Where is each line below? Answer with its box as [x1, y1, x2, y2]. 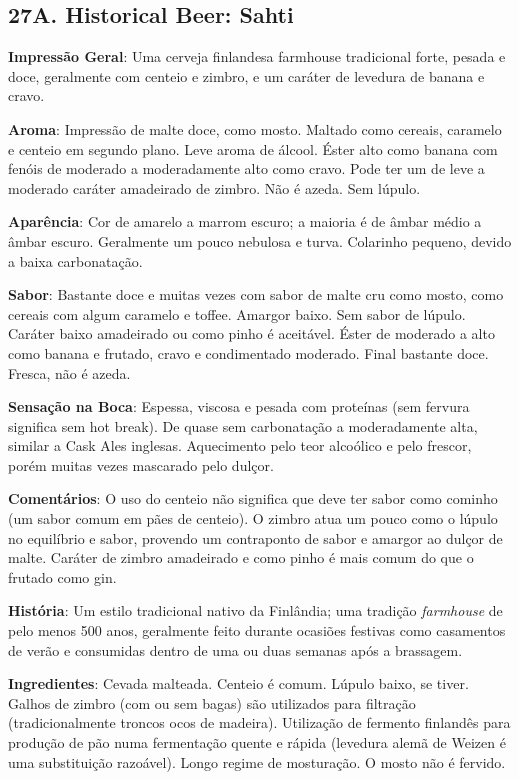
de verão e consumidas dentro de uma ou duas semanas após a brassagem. [8, 639, 463, 660]
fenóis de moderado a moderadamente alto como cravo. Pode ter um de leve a [8, 158, 485, 179]
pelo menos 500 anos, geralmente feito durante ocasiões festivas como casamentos [8, 620, 506, 641]
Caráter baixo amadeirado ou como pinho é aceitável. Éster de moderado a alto [8, 323, 495, 344]
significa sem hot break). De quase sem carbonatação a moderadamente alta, [8, 415, 478, 436]
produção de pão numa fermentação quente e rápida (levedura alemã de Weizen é [8, 732, 506, 753]
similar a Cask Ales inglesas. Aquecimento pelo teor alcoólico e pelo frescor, [8, 435, 472, 456]
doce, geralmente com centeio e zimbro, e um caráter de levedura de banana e [8, 65, 485, 86]
